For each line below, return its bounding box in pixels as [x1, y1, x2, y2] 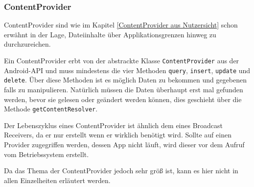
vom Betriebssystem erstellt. [4, 149, 89, 159]
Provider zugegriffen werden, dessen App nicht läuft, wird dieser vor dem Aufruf [4, 139, 245, 149]
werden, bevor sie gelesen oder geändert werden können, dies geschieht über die [4, 94, 242, 104]
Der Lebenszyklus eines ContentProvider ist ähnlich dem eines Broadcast [4, 120, 223, 130]
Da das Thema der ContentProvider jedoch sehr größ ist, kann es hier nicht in [4, 165, 238, 176]
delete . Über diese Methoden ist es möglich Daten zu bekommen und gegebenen [4, 75, 247, 85]
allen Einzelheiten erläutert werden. [4, 175, 111, 185]
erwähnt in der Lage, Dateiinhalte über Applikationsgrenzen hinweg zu [4, 29, 216, 39]
